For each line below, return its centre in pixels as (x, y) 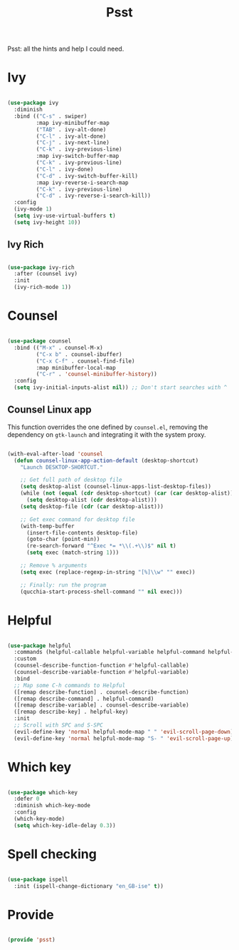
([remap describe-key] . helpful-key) (71, 712)
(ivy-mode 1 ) (33, 209)
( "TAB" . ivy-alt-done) (71, 129)
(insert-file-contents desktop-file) (82, 532)
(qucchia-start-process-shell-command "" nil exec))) (101, 592)
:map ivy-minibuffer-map (73, 123)
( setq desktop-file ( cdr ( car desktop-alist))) (92, 506)
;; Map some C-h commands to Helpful (70, 685)
